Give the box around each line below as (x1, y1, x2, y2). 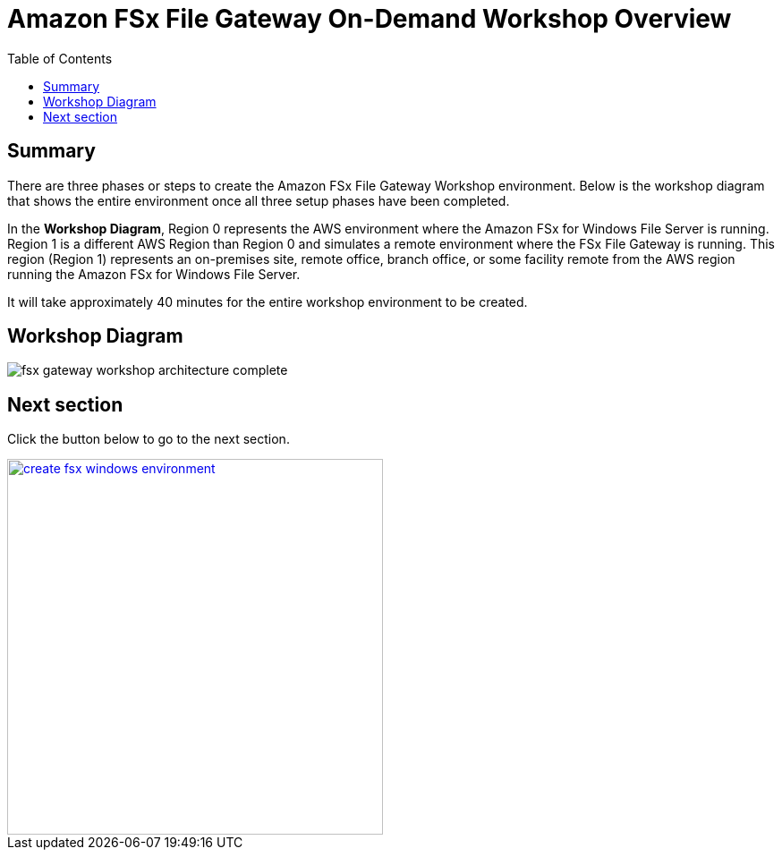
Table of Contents (7, 50, 113, 66)
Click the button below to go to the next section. (7, 431, 290, 447)
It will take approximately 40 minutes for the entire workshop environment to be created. (7, 293, 528, 310)
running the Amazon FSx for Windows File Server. (7, 266, 301, 282)
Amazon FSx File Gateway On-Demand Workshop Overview (7, 4, 732, 34)
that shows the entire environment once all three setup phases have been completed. (7, 192, 510, 208)
